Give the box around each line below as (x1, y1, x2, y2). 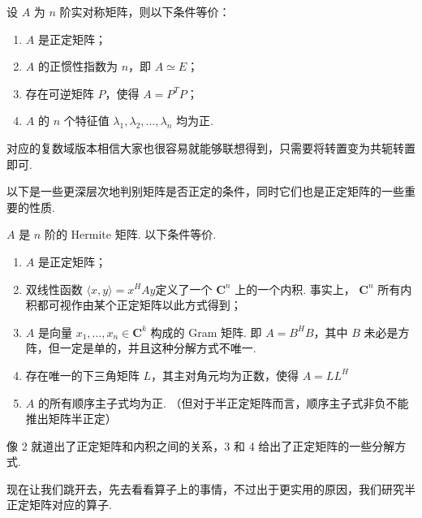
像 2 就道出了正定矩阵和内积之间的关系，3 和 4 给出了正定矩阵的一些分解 (6, 437, 395, 454)
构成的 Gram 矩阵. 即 (150, 323, 262, 340)
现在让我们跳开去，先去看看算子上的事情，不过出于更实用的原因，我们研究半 (6, 480, 416, 497)
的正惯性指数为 (37, 58, 118, 75)
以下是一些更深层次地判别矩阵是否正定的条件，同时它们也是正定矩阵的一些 (6, 183, 404, 200)
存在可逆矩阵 (25, 84, 94, 101)
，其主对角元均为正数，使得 (151, 366, 299, 383)
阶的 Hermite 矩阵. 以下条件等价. (44, 226, 217, 243)
